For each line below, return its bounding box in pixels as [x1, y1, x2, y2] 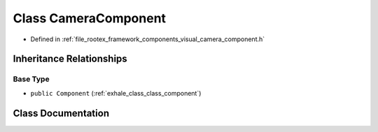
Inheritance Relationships [13, 53, 127, 65]
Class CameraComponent [13, 10, 167, 26]
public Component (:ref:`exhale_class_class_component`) [30, 89, 202, 97]
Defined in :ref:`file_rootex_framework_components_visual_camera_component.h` [30, 35, 265, 43]
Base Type [13, 74, 50, 84]
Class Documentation [13, 107, 110, 119]
